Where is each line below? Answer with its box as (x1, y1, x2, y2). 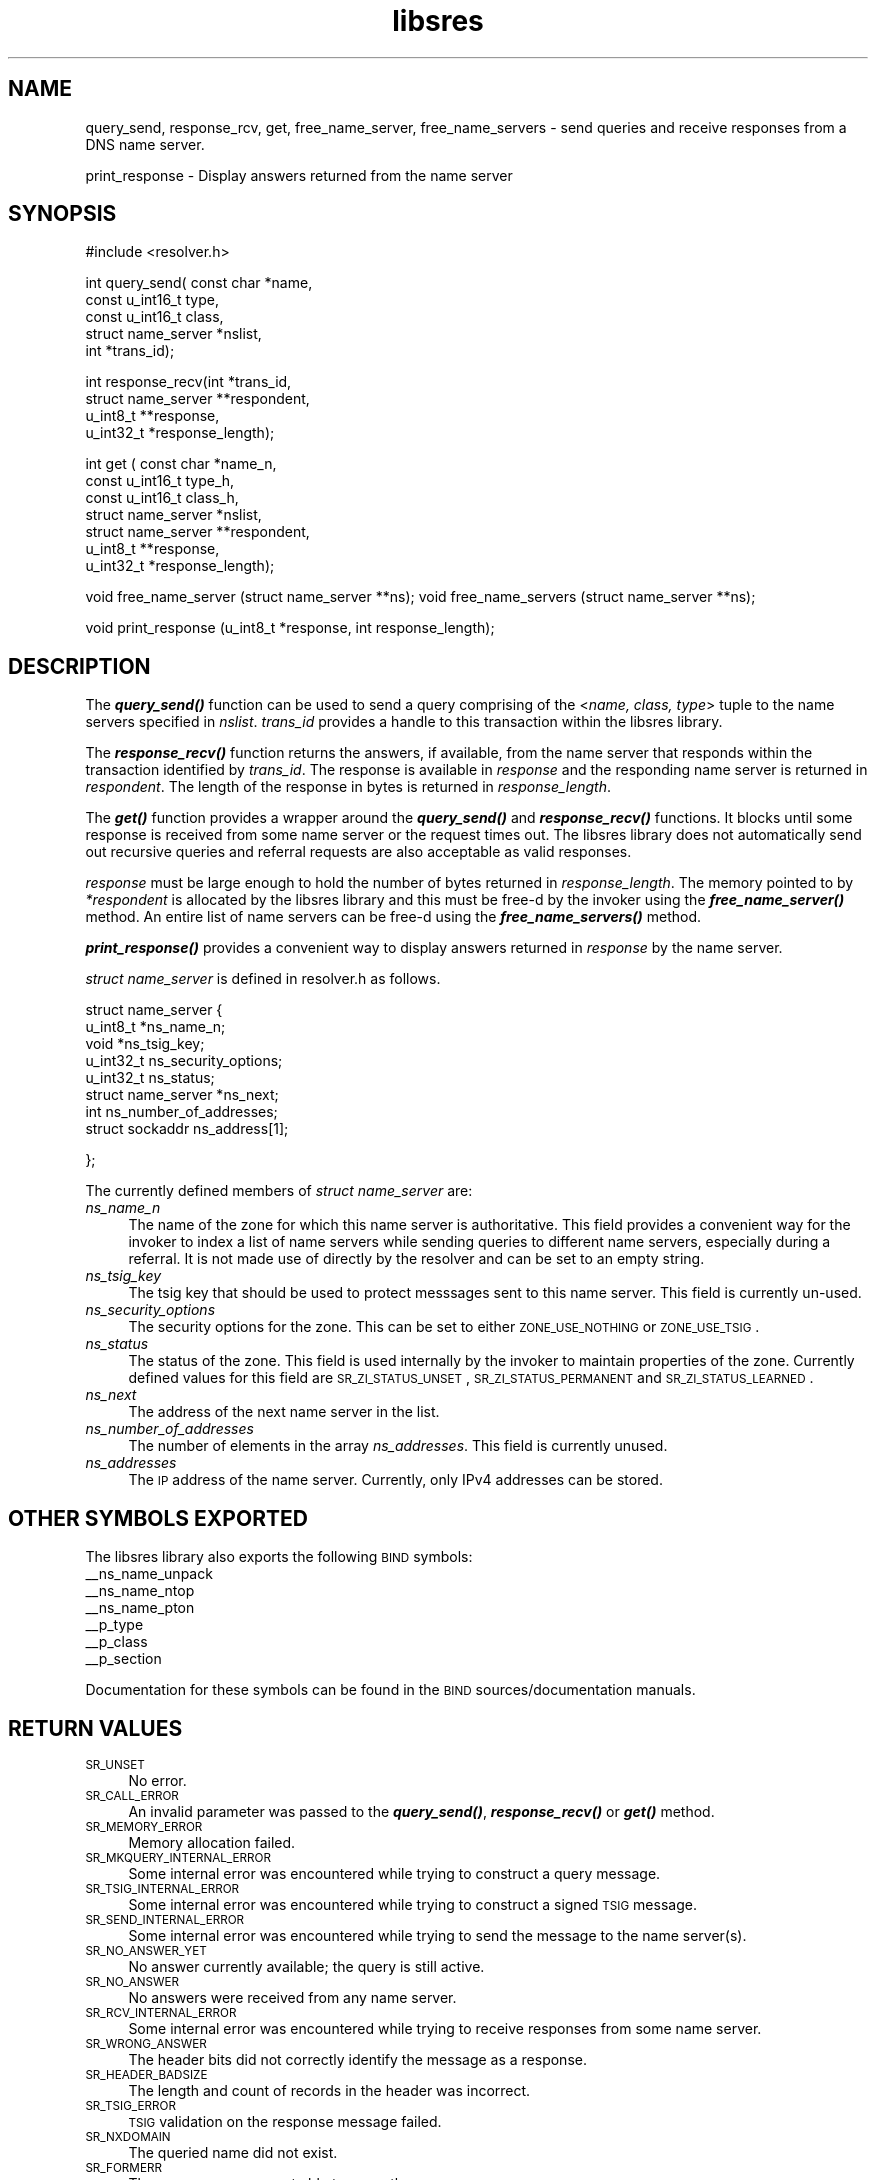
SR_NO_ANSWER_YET (85, 1943, 207, 1958)
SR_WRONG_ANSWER (85, 2036, 207, 2051)
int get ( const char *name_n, (85, 455, 277, 473)
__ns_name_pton (85, 1599, 195, 1617)
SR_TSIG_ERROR (85, 2098, 176, 2113)
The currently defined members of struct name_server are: (85, 1182, 473, 1200)
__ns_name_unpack (85, 1565, 213, 1583)
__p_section (85, 1650, 162, 1668)
